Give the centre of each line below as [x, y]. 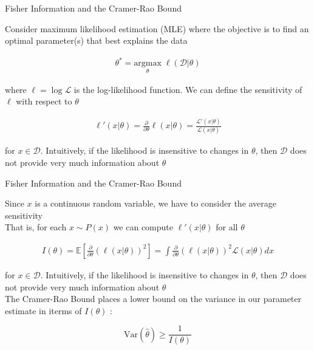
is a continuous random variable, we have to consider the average [156, 203]
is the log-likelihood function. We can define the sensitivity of [188, 89]
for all [227, 227]
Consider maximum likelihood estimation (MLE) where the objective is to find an [157, 28]
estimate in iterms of [43, 310]
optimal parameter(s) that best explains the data [96, 40]
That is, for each [36, 227]
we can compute [143, 227]
